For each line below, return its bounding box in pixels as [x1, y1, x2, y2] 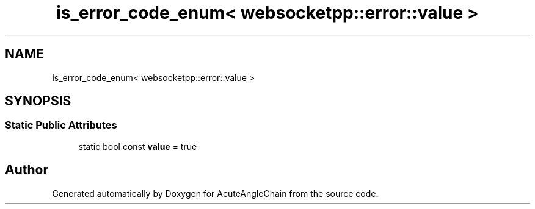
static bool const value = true [78, 141, 197, 152]
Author [5, 162, 48, 178]
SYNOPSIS [5, 93, 71, 109]
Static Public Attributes [5, 119, 117, 132]
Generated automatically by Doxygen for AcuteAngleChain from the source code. [52, 188, 379, 199]
